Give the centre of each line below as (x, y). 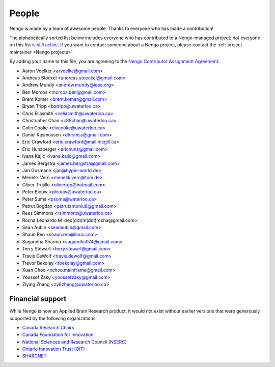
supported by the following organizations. (53, 318)
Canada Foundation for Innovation (58, 335)
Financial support (38, 299)
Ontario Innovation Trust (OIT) (53, 349)
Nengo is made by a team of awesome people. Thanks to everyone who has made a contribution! (112, 29)
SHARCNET (34, 356)
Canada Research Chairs (48, 327)
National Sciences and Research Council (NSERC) (75, 342)
